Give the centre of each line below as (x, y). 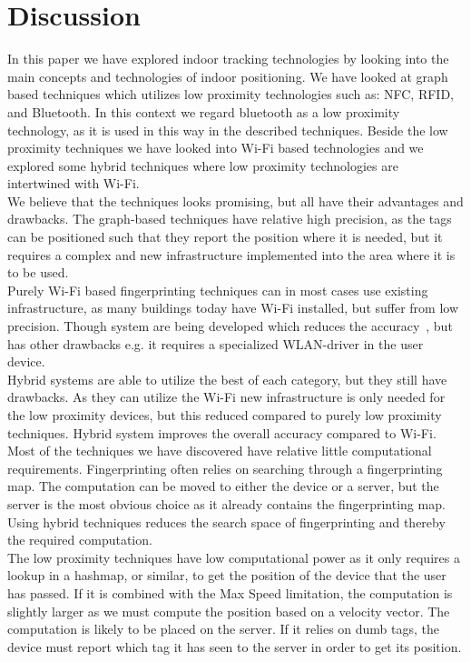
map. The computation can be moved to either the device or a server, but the (223, 486)
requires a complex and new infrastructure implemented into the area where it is (231, 254)
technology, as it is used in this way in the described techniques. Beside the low (228, 130)
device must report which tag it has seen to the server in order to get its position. (235, 646)
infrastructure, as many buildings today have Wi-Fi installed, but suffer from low (233, 308)
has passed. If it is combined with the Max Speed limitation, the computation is (230, 592)
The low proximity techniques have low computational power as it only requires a (234, 557)
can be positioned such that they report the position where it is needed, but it (225, 237)
